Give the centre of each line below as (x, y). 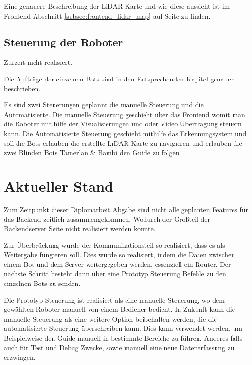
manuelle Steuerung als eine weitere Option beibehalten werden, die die (110, 318)
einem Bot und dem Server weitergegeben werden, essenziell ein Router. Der (117, 264)
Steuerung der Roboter (63, 42)
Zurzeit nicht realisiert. (38, 62)
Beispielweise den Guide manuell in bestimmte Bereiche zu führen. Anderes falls (123, 337)
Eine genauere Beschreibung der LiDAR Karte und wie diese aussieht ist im (117, 6)
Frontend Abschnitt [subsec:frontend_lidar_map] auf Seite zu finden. (107, 15)
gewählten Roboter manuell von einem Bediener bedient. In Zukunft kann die (119, 309)
